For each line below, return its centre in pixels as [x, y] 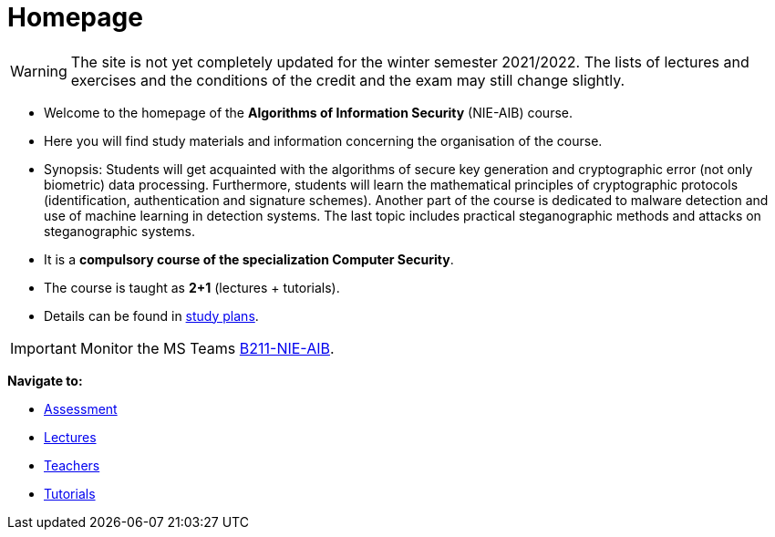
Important [43, 348]
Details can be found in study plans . [151, 315]
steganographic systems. [119, 231]
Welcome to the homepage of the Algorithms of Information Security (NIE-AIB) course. [308, 112]
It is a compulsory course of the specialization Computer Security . [249, 259]
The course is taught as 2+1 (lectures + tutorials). [192, 287]
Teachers [72, 465]
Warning [39, 71]
